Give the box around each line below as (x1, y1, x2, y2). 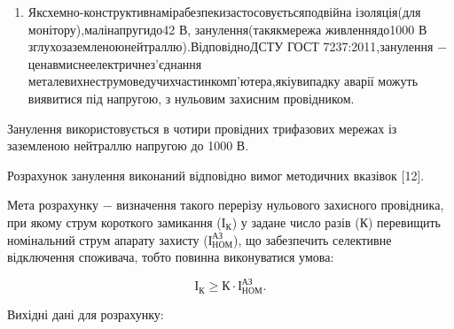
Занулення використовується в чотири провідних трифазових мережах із (7, 119, 397, 137)
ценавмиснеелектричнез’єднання (27, 54, 202, 73)
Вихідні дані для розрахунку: (7, 304, 164, 323)
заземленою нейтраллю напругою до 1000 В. (7, 136, 249, 155)
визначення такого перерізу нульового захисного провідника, (116, 195, 444, 214)
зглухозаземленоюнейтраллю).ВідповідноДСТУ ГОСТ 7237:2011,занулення (27, 37, 434, 56)
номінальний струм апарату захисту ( (7, 230, 208, 249)
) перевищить (368, 212, 441, 231)
